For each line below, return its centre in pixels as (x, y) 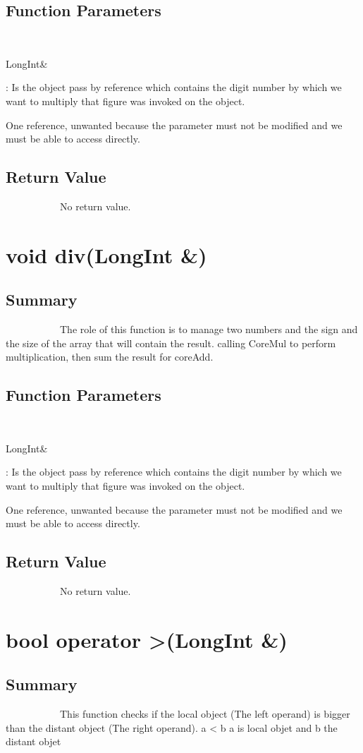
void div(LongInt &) (106, 254)
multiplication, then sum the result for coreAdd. (110, 357)
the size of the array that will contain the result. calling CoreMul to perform (171, 343)
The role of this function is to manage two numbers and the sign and (209, 329)
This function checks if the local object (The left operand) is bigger (205, 714)
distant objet (33, 741)
